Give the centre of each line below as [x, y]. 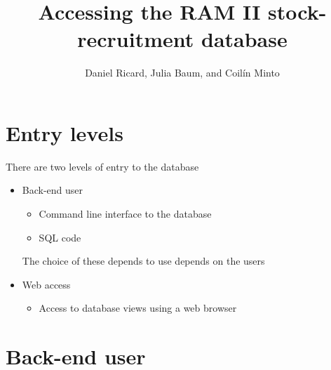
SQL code [60, 237]
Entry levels [65, 132]
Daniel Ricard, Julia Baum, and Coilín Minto [182, 73]
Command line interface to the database [125, 214]
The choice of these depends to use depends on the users [143, 261]
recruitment [136, 39]
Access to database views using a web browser [138, 308]
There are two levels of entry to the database [102, 166]
